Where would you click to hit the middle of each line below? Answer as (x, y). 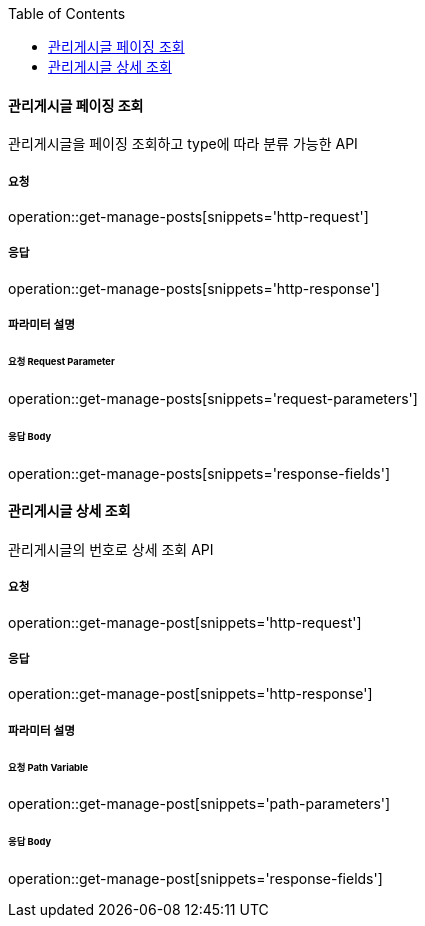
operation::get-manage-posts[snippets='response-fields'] (199, 473)
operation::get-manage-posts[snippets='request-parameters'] (213, 398)
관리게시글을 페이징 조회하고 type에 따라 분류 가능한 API (183, 144)
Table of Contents (67, 13)
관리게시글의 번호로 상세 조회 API (111, 549)
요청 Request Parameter (61, 362)
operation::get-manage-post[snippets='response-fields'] (195, 879)
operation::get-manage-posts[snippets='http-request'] (188, 216)
